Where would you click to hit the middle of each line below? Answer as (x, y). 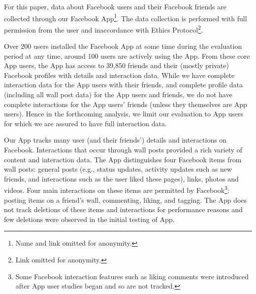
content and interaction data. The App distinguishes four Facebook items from (123, 159)
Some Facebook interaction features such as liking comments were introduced (132, 276)
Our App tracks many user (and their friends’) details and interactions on (115, 140)
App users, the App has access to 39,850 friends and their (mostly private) (116, 65)
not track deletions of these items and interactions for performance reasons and (123, 209)
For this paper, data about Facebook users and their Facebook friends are (115, 6)
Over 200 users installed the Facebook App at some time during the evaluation (123, 46)
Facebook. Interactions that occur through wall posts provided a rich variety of (123, 150)
